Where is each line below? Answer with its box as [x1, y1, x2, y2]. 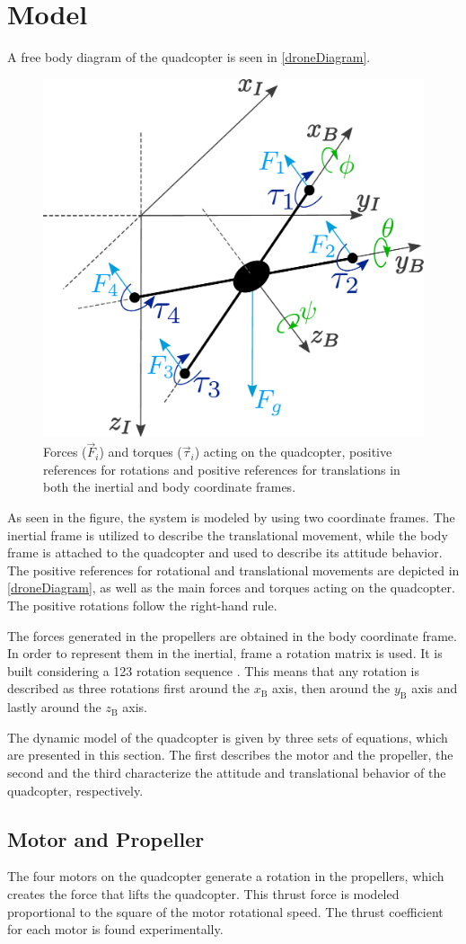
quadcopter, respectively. [7, 780, 144, 799]
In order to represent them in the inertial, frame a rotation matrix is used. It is [7, 644, 443, 663]
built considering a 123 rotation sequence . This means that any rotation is [7, 661, 420, 680]
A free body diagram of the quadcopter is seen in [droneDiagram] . [7, 48, 371, 67]
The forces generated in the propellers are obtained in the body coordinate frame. [7, 626, 457, 645]
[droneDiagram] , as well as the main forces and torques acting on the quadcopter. [7, 578, 455, 597]
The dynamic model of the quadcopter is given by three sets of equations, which [7, 727, 448, 746]
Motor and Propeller [7, 824, 205, 852]
